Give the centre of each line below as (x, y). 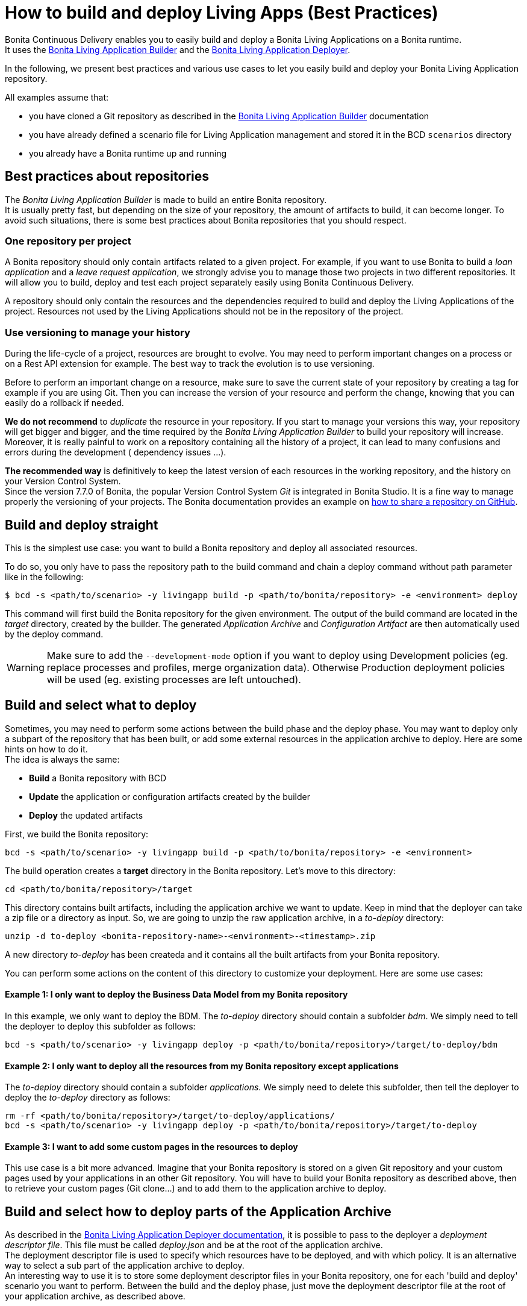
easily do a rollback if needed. (64, 403)
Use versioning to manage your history (98, 332)
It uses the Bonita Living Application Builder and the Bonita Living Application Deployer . (178, 49)
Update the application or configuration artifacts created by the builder (170, 796)
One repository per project (68, 241)
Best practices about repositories (107, 177)
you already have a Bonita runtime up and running (128, 153)
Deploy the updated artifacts (86, 815)
